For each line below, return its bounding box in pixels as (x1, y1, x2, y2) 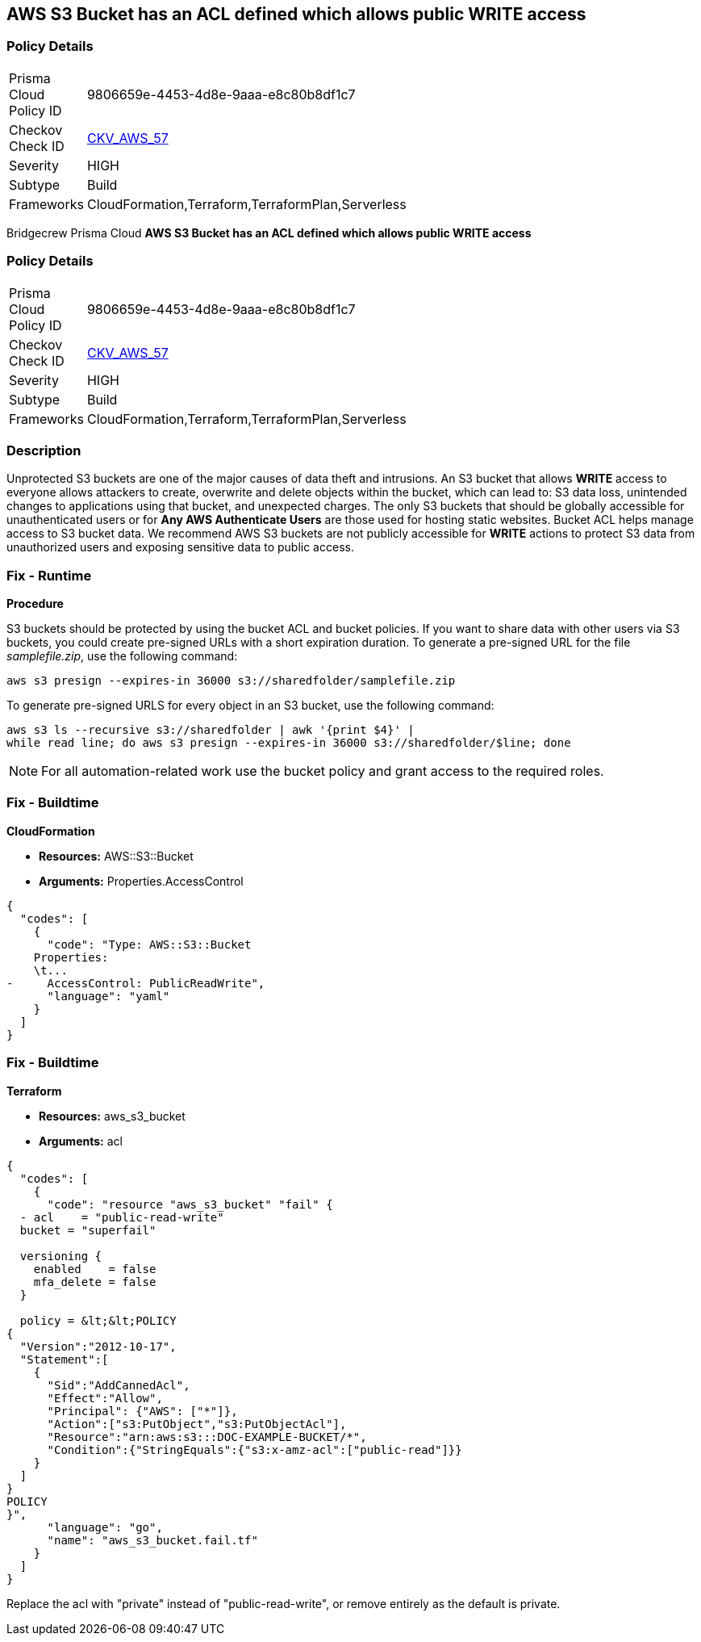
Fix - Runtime (6, 567, 92, 584)
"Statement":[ (19, 1352, 109, 1366)
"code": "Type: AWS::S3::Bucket (47, 937, 252, 951)
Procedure (6, 597, 64, 611)
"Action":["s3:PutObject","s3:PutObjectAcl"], (47, 1417, 347, 1430)
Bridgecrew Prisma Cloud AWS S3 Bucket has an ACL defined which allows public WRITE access (6, 225, 532, 240)
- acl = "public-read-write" (19, 1210, 224, 1224)
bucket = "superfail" (19, 1223, 156, 1237)
